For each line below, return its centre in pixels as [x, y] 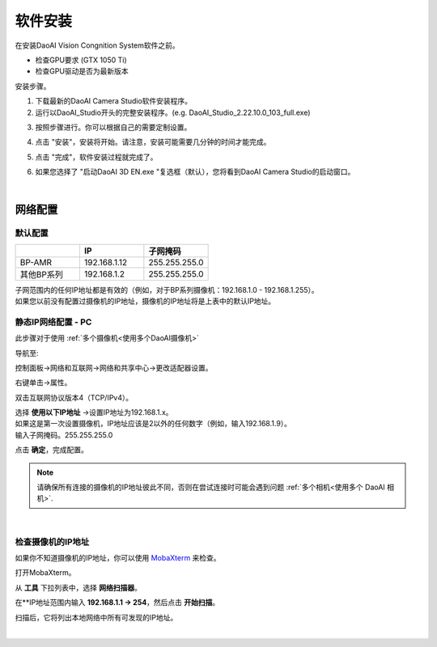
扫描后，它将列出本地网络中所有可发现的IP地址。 [96, 617]
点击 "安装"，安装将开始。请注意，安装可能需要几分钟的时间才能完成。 [153, 142]
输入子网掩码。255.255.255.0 [64, 435]
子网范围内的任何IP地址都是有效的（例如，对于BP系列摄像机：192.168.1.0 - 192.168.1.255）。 [167, 290]
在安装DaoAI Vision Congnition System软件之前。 [97, 45]
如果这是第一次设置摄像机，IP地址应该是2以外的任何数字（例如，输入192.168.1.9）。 [153, 424]
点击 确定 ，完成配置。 [51, 450]
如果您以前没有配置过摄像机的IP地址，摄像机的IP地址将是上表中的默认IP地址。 [145, 301]
